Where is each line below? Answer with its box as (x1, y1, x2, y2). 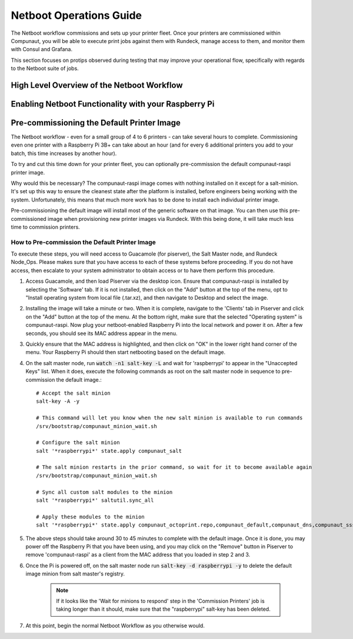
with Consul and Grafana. (11, 46, 73, 53)
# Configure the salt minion (36, 439, 120, 446)
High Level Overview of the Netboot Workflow (11, 80, 183, 90)
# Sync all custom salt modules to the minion (36, 489, 173, 495)
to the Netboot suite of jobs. (11, 65, 79, 72)
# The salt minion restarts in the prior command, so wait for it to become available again (36, 464, 312, 471)
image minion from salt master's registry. (25, 570, 125, 577)
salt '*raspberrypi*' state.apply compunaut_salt (36, 448, 182, 454)
